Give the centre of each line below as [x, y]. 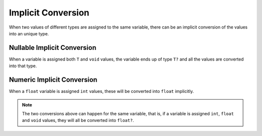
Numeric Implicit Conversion [53, 80]
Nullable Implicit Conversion [53, 48]
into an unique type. [29, 33]
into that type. [23, 66]
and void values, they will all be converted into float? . [78, 121]
